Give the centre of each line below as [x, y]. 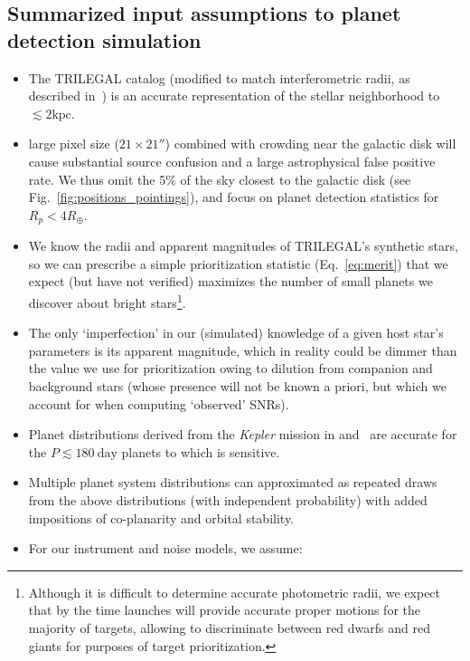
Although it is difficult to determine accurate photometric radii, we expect [235, 592]
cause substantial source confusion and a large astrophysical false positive [232, 161]
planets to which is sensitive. [201, 451]
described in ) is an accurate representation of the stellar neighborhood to [234, 96]
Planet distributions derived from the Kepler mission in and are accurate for [243, 434]
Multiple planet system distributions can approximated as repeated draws [233, 482]
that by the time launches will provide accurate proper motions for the [224, 610]
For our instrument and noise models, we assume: [165, 548]
